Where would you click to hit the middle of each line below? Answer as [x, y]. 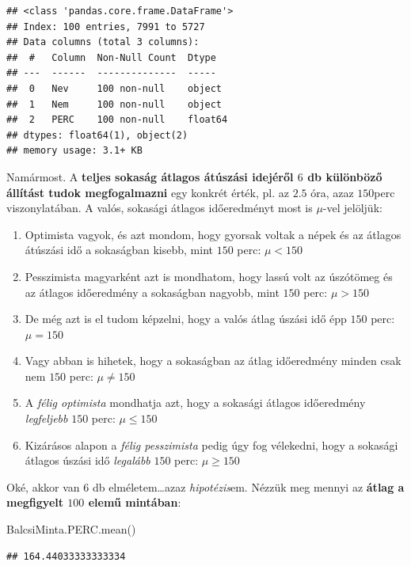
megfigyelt [35, 502]
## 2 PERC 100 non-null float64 [117, 120]
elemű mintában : [135, 502]
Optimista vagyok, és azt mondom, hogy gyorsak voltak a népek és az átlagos [213, 234]
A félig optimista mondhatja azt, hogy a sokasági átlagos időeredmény [195, 403]
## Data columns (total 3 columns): [103, 42]
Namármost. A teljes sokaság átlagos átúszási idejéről [150, 176]
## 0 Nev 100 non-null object [114, 88]
